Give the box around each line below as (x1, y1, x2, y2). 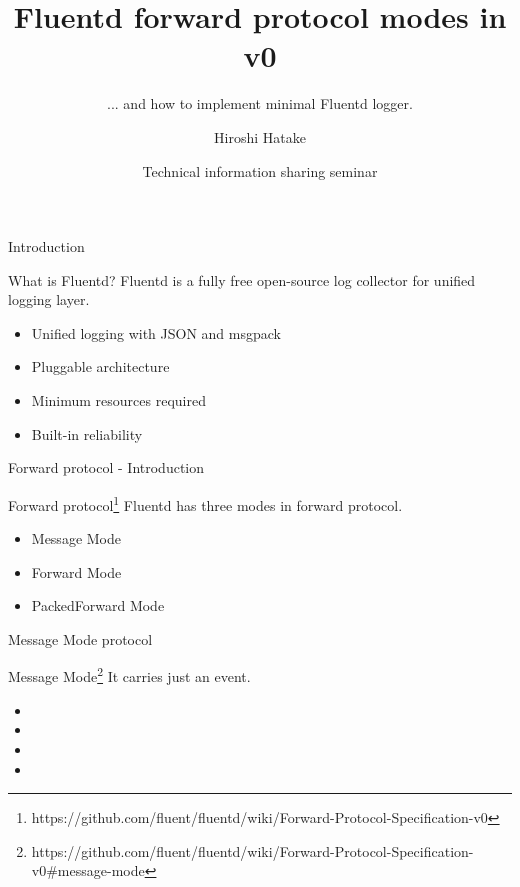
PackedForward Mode (31, 595, 165, 616)
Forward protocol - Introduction (8, 457, 204, 478)
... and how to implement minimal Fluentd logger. (107, 93, 413, 114)
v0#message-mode (31, 860, 145, 881)
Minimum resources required (31, 390, 206, 411)
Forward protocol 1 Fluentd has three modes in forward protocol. (8, 491, 403, 515)
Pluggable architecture (31, 356, 170, 377)
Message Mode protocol (8, 628, 153, 649)
